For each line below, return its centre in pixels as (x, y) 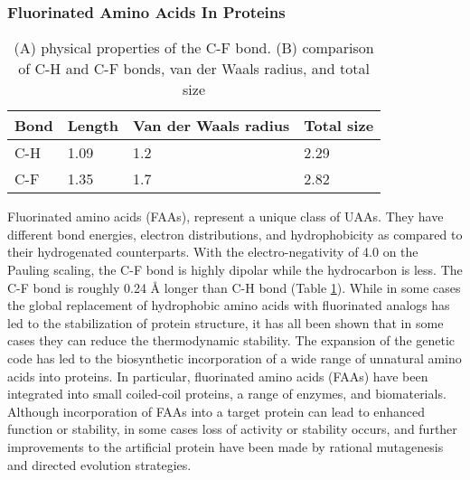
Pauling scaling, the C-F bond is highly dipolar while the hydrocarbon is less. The (235, 269)
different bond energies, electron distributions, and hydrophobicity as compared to (235, 234)
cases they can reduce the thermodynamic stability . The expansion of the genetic (231, 340)
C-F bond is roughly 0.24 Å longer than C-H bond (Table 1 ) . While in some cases (234, 287)
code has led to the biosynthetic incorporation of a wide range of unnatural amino (235, 358)
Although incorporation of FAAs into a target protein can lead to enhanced (216, 411)
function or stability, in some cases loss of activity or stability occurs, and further (232, 429)
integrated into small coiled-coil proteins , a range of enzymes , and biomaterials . (227, 394)
